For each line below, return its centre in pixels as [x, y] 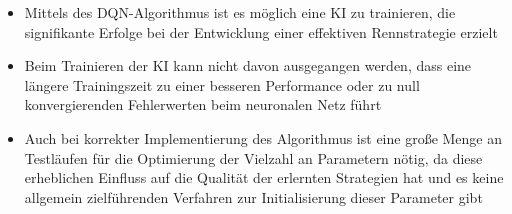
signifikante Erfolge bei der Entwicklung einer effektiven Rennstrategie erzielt [261, 31]
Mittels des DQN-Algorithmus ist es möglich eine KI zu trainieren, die [240, 12]
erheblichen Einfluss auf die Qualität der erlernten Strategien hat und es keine [264, 177]
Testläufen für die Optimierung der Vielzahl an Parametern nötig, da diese [253, 157]
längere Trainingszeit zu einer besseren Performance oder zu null [222, 84]
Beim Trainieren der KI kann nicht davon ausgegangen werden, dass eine [248, 65]
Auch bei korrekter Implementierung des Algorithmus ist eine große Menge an [263, 137]
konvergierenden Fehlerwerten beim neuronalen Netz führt [203, 104]
